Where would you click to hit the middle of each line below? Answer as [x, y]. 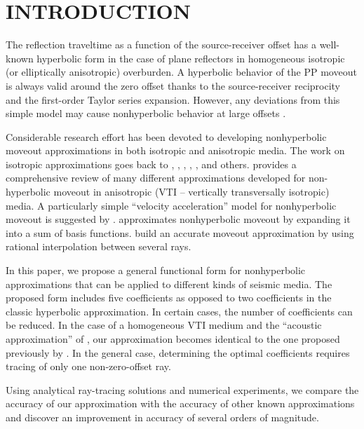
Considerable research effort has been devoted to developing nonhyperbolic [166, 136]
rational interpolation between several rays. [99, 246]
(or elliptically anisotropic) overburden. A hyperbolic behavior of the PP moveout [181, 72]
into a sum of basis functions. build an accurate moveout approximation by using [180, 232]
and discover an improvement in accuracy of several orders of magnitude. [162, 417]
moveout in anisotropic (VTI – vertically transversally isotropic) [191, 192]
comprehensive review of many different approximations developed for [156, 178]
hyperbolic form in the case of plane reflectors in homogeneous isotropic [191, 58]
